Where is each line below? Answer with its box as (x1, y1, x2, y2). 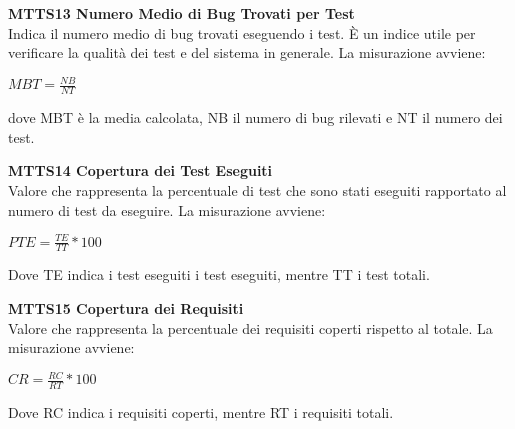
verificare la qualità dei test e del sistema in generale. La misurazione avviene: (8, 42, 486, 63)
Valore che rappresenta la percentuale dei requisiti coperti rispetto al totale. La (8, 317, 493, 338)
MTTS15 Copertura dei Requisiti (8, 298, 244, 319)
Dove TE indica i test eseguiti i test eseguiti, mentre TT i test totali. (8, 264, 430, 285)
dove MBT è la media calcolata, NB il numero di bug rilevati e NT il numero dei (8, 107, 503, 128)
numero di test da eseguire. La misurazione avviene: (8, 199, 326, 220)
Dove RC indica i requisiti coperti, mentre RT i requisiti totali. (8, 402, 394, 423)
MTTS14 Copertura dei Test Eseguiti (8, 160, 273, 181)
